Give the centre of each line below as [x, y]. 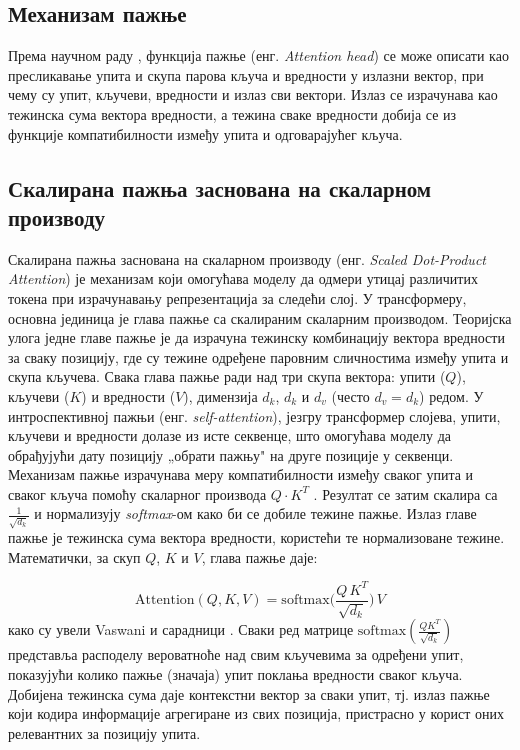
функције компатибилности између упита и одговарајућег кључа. [205, 133]
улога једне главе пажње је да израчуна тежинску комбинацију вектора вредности [256, 337]
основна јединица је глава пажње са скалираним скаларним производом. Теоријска [260, 317]
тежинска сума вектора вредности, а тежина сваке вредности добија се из [232, 113]
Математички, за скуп [74, 556]
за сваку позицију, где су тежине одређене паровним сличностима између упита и [258, 356]
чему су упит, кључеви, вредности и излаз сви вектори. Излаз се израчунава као [253, 94]
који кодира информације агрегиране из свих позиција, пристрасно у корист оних [256, 713]
